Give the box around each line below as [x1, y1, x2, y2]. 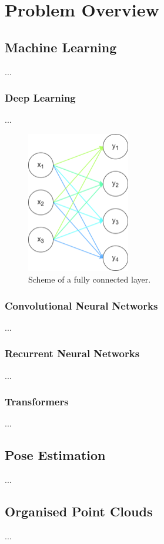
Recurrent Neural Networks [5, 346, 140, 361]
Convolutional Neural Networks [5, 298, 158, 313]
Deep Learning [5, 90, 76, 105]
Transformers [5, 394, 69, 409]
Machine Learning [5, 38, 117, 56]
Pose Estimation [5, 446, 106, 464]
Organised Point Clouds [5, 502, 153, 521]
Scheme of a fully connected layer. [28, 273, 151, 286]
